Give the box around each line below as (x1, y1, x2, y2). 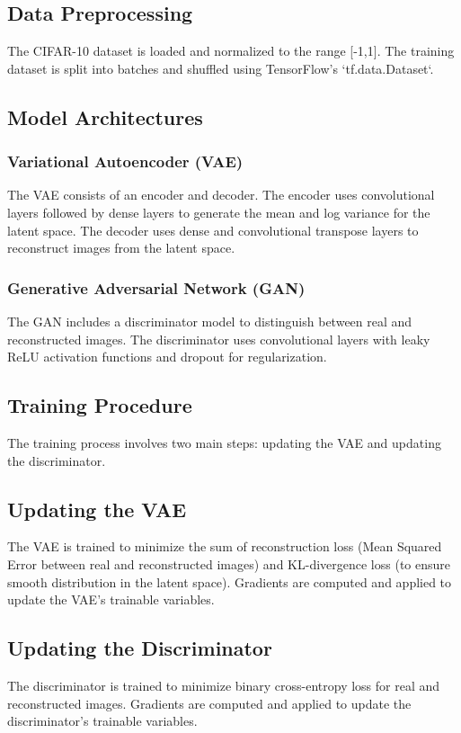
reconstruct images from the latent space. (7, 238, 235, 257)
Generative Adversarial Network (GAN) (7, 276, 306, 299)
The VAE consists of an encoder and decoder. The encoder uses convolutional (7, 185, 435, 204)
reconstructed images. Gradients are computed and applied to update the (7, 693, 412, 712)
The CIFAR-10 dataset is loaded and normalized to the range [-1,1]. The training (7, 41, 455, 60)
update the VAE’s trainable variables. (7, 590, 215, 609)
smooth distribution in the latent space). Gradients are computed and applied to (7, 572, 452, 591)
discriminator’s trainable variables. (7, 711, 198, 730)
